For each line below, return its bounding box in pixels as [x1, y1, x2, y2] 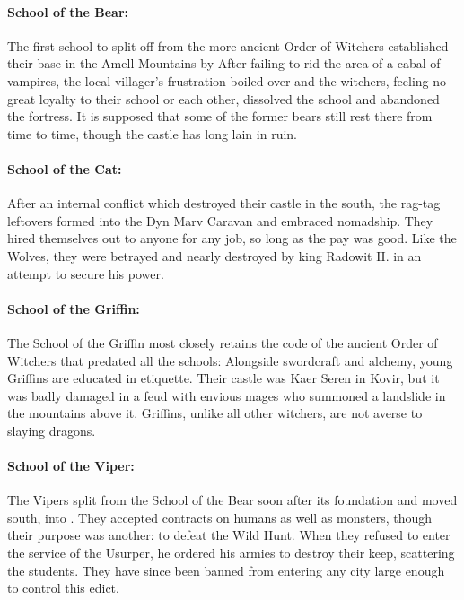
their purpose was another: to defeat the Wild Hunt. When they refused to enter [7, 526, 451, 544]
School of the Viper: [7, 457, 135, 475]
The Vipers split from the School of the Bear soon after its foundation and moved [7, 491, 458, 509]
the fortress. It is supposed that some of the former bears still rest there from [7, 107, 433, 126]
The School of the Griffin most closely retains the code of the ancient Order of [7, 333, 438, 352]
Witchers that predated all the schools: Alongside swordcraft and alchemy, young [7, 351, 453, 370]
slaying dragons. [7, 421, 96, 439]
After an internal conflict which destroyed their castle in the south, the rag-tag [7, 194, 441, 213]
